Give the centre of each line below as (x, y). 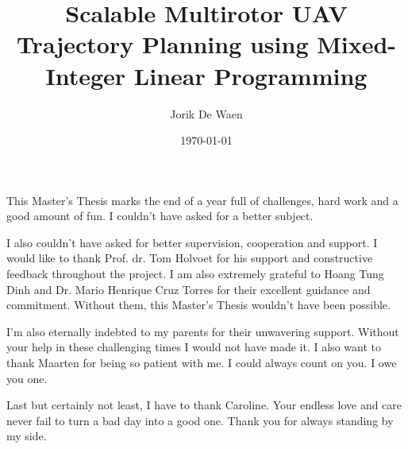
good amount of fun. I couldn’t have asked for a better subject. (160, 216)
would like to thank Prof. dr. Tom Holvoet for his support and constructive (190, 258)
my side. (27, 436)
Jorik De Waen (206, 113)
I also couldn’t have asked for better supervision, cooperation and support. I (192, 242)
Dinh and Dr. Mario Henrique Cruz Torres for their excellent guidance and (189, 289)
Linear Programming (250, 75)
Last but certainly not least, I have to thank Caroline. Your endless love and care (204, 405)
